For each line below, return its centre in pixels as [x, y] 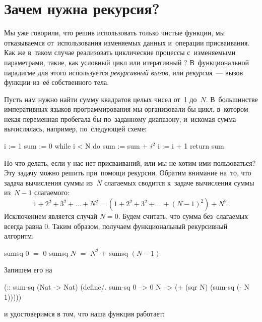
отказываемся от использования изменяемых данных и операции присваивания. [127, 42]
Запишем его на [28, 270]
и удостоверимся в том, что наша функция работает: [84, 314]
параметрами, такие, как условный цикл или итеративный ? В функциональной [126, 62]
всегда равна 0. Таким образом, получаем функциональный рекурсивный [116, 226]
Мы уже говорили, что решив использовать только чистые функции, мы [115, 33]
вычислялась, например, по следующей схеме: [75, 129]
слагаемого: [52, 192]
